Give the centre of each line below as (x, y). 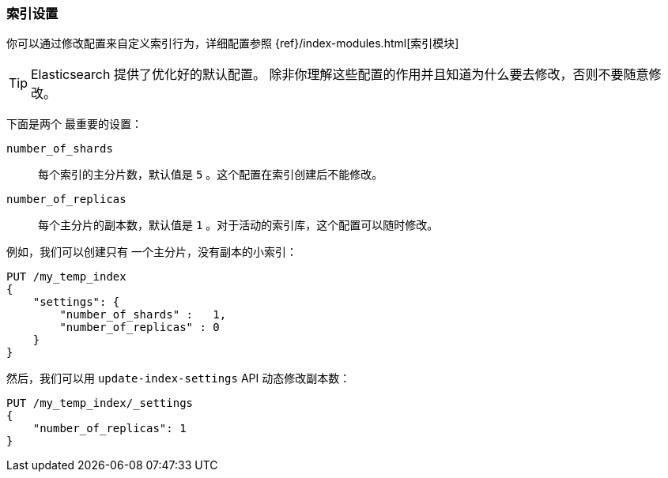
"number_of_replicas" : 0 (140, 327)
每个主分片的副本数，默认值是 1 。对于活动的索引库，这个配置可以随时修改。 (238, 225)
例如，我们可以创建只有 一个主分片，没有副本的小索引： (152, 252)
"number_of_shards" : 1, (143, 315)
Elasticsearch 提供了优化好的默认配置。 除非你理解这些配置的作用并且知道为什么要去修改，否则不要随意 (340, 75)
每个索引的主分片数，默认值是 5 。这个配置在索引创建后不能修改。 (211, 175)
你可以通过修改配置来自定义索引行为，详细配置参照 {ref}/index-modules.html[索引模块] (233, 43)
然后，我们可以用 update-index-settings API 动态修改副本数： (179, 378)
